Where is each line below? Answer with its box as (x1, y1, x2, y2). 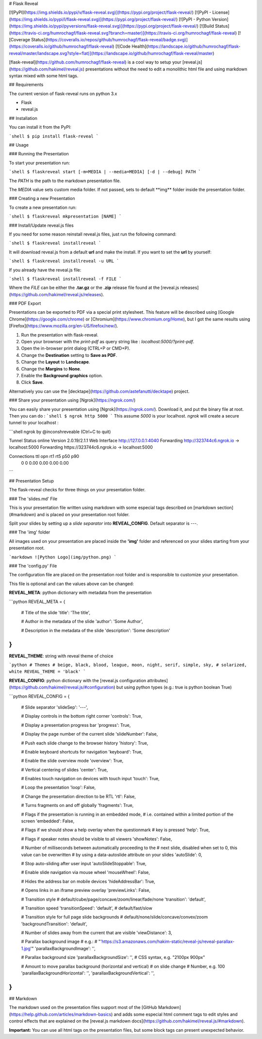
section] (217, 505, 234, 511)
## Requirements (9, 82, 44, 87)
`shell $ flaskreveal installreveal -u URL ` (9, 258, 119, 264)
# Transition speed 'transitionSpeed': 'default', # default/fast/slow (21, 905, 152, 911)
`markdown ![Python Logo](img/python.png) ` (9, 554, 117, 560)
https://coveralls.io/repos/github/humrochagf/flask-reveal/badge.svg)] (47, 36, 188, 42)
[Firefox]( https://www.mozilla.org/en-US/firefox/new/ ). (9, 323, 118, 329)
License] (212, 10, 230, 16)
